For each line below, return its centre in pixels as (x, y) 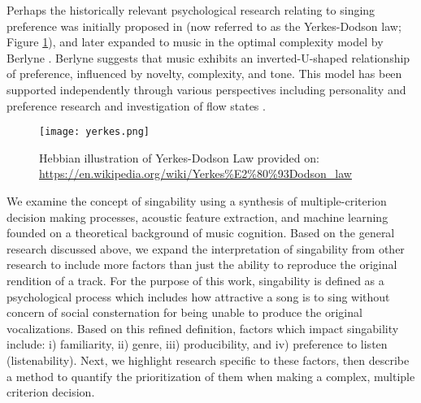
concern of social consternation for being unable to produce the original (184, 312)
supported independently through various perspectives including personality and (206, 89)
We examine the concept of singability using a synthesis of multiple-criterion (197, 201)
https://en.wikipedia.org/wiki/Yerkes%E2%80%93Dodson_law (195, 173)
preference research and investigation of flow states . (136, 105)
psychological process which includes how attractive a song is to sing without (198, 296)
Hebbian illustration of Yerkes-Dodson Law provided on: (179, 157)
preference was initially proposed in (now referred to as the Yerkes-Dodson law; (204, 26)
